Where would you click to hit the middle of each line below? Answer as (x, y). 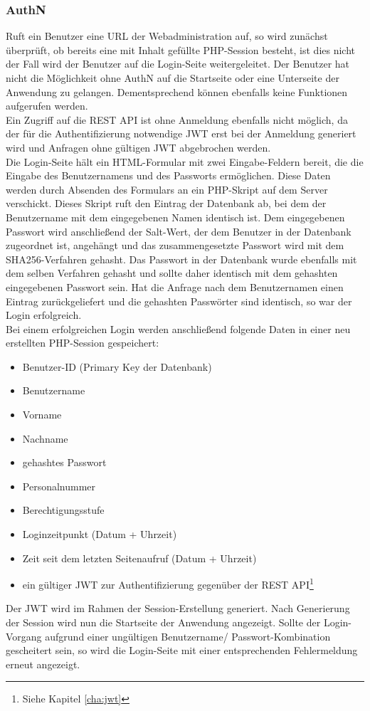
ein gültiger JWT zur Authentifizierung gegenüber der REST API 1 (168, 583)
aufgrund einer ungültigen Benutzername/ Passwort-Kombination (188, 636)
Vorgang (24, 636)
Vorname (42, 415)
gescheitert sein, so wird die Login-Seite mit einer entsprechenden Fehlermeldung (182, 650)
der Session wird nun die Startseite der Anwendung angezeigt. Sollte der (163, 622)
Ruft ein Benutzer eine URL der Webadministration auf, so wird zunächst (167, 36)
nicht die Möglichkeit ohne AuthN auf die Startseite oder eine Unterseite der (173, 78)
